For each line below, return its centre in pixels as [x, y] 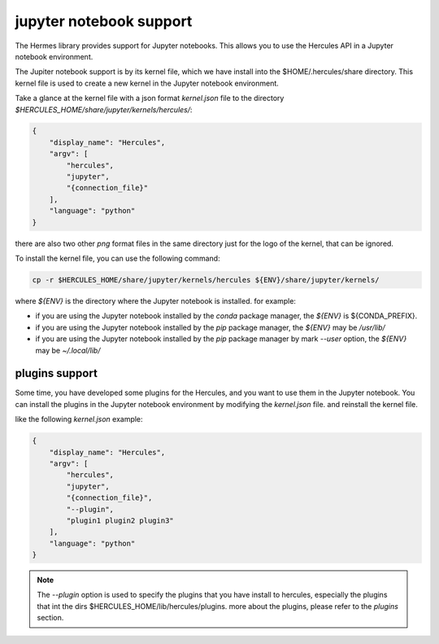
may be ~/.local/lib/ [68, 350]
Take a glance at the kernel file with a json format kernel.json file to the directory [150, 99]
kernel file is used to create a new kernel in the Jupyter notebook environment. [147, 83]
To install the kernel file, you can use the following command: [117, 258]
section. [50, 618]
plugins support [56, 373]
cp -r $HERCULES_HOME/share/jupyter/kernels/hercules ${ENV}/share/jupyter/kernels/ [206, 280]
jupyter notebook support [104, 21]
